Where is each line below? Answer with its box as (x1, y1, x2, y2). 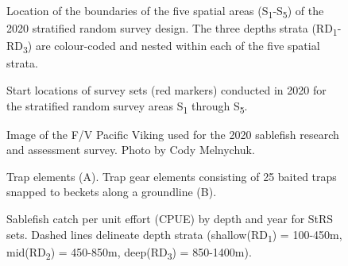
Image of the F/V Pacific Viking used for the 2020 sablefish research (6, 125, 339, 142)
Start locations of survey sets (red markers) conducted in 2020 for (6, 81, 327, 98)
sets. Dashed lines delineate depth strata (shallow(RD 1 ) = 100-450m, (6, 226, 342, 245)
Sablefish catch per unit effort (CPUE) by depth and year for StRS (6, 210, 334, 227)
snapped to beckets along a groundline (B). (6, 183, 217, 200)
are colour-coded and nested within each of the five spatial (35, 37, 320, 54)
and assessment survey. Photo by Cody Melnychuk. (6, 141, 255, 158)
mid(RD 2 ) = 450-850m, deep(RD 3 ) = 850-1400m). (6, 243, 252, 262)
